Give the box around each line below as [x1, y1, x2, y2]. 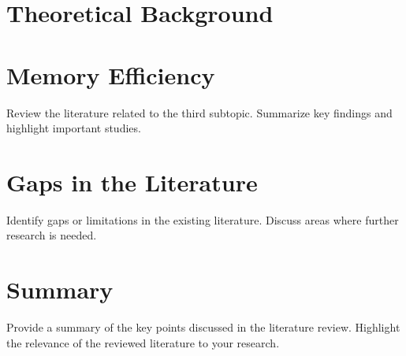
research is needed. [6, 227, 97, 243]
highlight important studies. [6, 120, 141, 136]
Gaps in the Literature [6, 165, 258, 198]
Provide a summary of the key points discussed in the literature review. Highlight [6, 319, 400, 336]
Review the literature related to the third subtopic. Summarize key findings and [6, 104, 393, 121]
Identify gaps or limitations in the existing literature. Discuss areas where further [6, 211, 399, 228]
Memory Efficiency [6, 58, 215, 91]
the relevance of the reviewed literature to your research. [6, 334, 280, 350]
